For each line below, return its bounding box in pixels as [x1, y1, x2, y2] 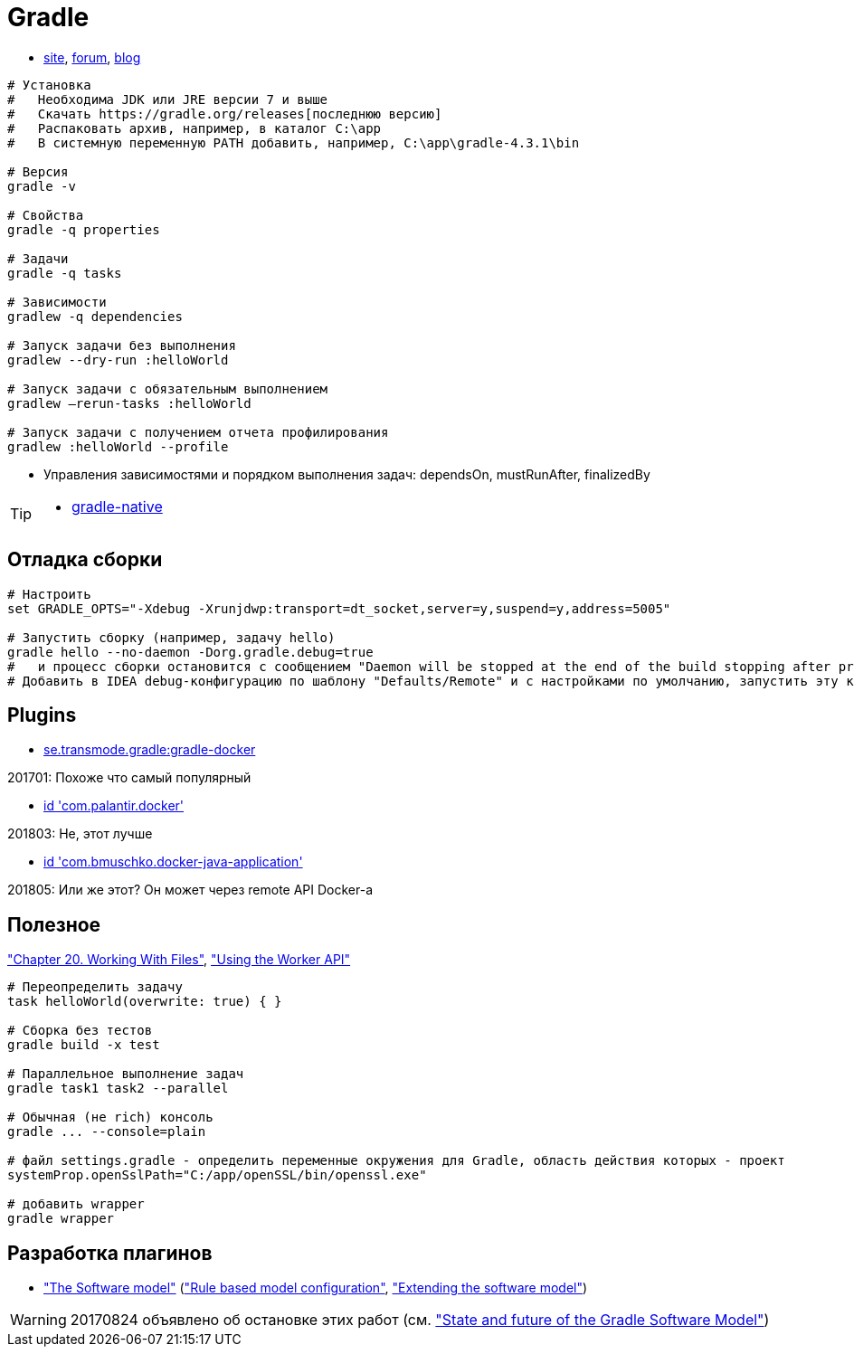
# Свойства [7, 207, 84, 223]
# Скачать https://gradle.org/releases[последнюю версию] [7, 106, 442, 121]
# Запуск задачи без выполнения [7, 337, 236, 353]
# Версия [7, 164, 69, 179]
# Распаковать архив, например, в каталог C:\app [7, 120, 382, 136]
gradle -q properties [7, 222, 160, 237]
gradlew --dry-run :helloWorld [7, 352, 229, 367]
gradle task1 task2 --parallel [7, 1081, 229, 1096]
